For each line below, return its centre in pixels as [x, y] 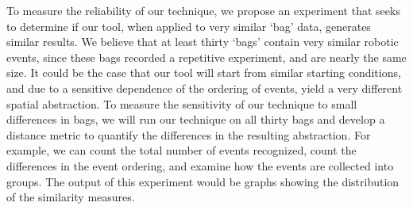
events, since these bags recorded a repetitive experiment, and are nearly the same [206, 57]
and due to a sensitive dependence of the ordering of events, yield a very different [205, 88]
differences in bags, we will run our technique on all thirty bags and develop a [196, 119]
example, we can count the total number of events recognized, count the [181, 150]
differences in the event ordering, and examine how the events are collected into [200, 165]
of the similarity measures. [71, 197]
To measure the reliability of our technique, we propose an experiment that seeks [203, 10]
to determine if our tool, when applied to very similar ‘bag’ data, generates [189, 26]
